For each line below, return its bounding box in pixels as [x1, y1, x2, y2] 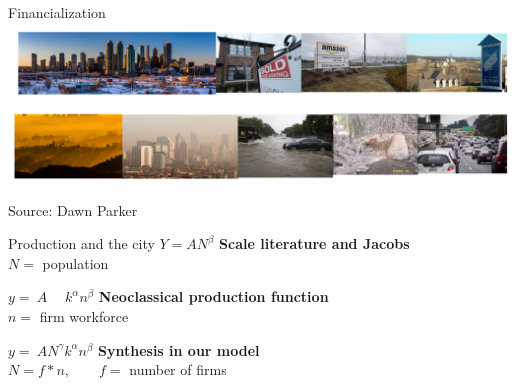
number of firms [129, 359, 227, 380]
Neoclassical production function [98, 286, 329, 307]
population [42, 252, 109, 273]
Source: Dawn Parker [8, 199, 138, 220]
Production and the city [8, 233, 155, 254]
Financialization [8, 2, 106, 22]
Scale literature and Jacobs [219, 233, 410, 254]
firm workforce [39, 306, 129, 327]
